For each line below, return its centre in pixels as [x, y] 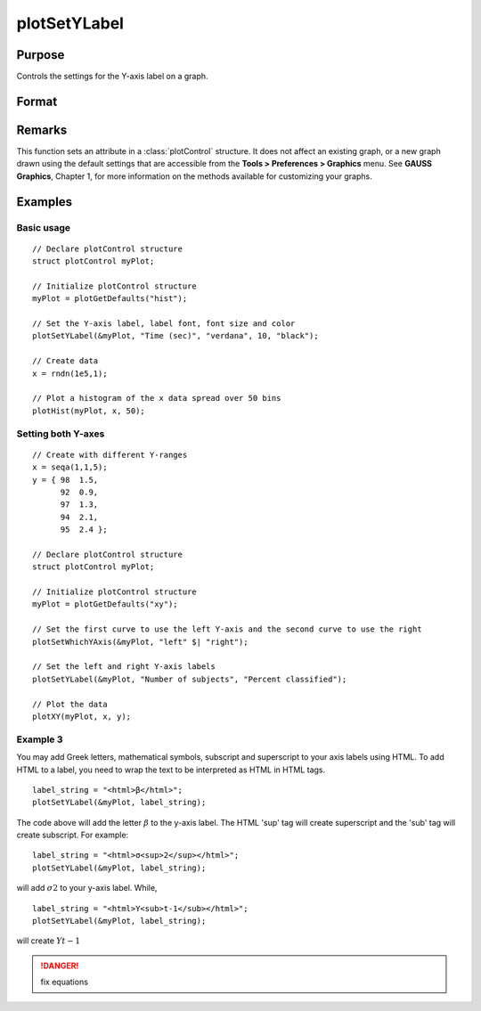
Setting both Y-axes [61, 434]
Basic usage [44, 227]
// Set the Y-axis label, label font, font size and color [164, 324]
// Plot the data [70, 704]
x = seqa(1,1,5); [70, 467]
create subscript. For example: [73, 835]
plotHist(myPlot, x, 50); [89, 411]
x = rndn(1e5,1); [70, 373]
